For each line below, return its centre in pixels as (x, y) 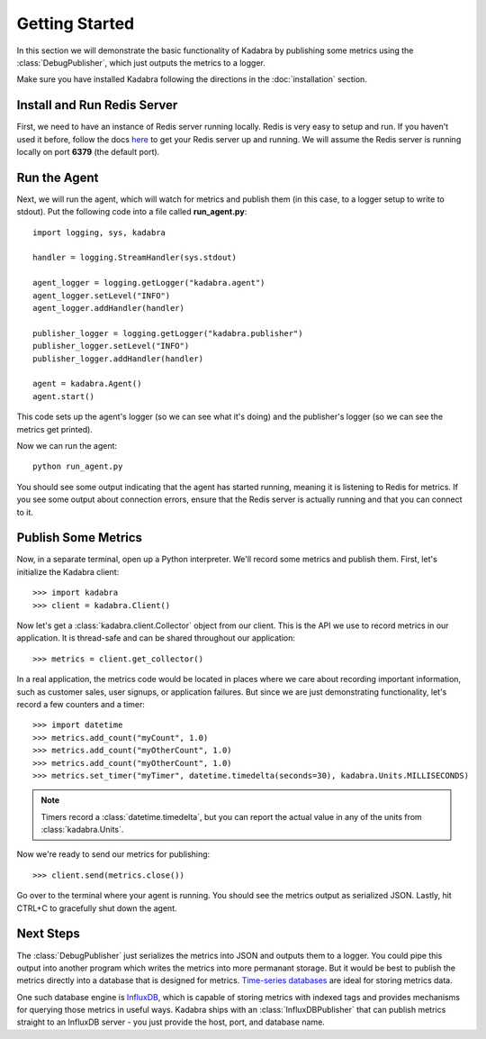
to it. (25, 512)
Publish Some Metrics (80, 538)
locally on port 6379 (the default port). (88, 152)
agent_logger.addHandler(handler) (108, 308)
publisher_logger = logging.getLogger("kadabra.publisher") (168, 333)
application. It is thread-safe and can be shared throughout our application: (156, 638)
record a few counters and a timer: (81, 704)
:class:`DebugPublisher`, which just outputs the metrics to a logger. (141, 62)
